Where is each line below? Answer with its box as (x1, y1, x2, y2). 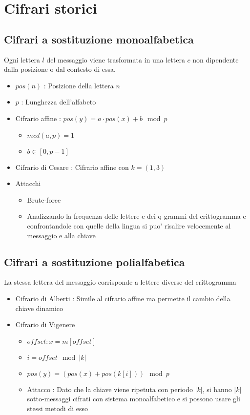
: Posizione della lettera (43, 80, 114, 90)
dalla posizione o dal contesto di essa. (4, 64, 116, 74)
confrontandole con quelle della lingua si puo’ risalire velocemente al (27, 220, 231, 230)
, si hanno (202, 384, 232, 394)
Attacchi (15, 178, 41, 188)
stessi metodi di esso (27, 403, 88, 413)
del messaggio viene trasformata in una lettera (46, 54, 185, 64)
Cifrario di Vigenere (15, 319, 75, 330)
